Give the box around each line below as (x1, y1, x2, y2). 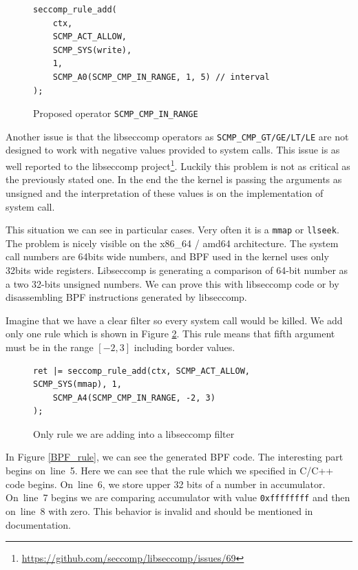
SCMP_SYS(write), (52, 45, 132, 55)
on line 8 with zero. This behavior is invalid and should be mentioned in (6, 503, 313, 518)
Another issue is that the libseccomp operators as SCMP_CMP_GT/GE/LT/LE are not (6, 129, 349, 143)
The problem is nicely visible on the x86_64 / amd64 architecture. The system (6, 235, 339, 250)
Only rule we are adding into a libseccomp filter (33, 426, 235, 441)
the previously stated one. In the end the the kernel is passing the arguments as (6, 172, 342, 187)
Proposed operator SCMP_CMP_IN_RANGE (33, 106, 198, 120)
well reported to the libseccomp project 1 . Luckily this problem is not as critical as (6, 157, 350, 173)
